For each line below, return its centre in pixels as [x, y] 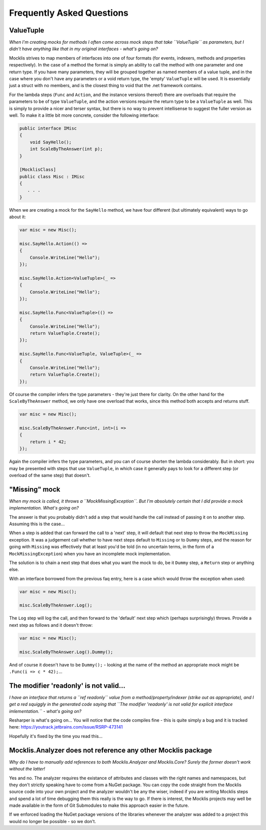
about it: [17, 217]
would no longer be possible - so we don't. [52, 821]
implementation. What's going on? [44, 508]
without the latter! [27, 769]
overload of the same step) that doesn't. [50, 475]
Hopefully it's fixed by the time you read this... [56, 736]
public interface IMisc [48, 128]
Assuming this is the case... [37, 524]
